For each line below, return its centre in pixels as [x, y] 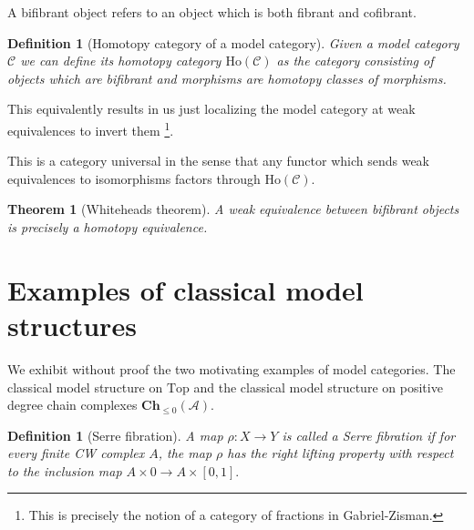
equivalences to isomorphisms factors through [134, 178]
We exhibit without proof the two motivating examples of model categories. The [232, 368]
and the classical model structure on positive [318, 387]
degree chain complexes [72, 405]
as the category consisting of [355, 61]
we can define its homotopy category [121, 61]
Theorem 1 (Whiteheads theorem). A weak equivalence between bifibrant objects [233, 209]
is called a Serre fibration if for [369, 435]
